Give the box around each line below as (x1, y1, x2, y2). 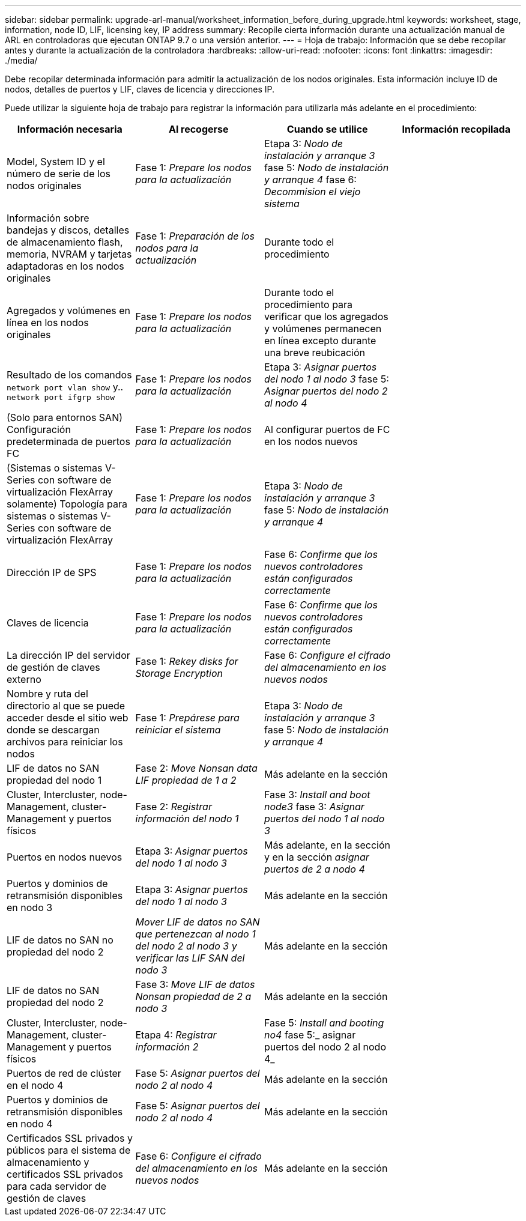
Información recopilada (402, 123, 510, 135)
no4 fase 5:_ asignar (264, 1029, 356, 1041)
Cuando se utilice (286, 123, 368, 135)
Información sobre (7, 212, 89, 224)
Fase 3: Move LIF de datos (135, 978, 255, 990)
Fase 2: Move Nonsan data (135, 762, 258, 774)
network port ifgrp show (7, 392, 115, 402)
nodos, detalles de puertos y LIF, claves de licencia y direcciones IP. (5, 84, 274, 94)
